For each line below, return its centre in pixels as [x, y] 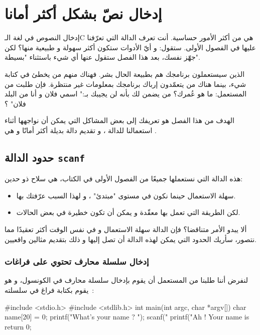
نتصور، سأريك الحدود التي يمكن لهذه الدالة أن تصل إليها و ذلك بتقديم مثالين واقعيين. [131, 239]
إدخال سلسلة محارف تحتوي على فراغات [77, 261]
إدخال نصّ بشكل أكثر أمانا [83, 13]
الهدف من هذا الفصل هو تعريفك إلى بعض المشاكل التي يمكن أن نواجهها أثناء [119, 120]
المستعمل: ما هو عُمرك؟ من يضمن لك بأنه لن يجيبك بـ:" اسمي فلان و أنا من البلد [126, 94]
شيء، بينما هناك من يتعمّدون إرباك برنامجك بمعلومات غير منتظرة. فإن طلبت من [125, 84]
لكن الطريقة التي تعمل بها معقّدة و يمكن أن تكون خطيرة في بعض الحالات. [128, 212]
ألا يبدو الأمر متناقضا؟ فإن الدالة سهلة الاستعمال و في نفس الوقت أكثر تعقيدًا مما [126, 229]
